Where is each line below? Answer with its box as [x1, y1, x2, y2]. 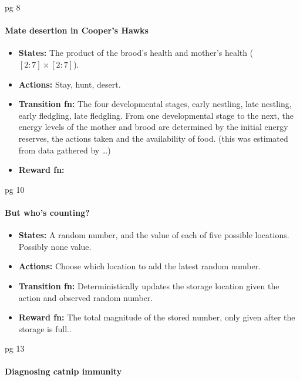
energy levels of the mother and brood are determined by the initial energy [18, 121, 288, 133]
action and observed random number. [18, 291, 153, 303]
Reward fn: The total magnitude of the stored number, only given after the [18, 311, 295, 323]
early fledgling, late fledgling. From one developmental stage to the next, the [18, 109, 294, 121]
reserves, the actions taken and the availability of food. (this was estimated [18, 132, 288, 144]
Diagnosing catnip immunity [5, 365, 122, 377]
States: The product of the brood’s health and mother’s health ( [18, 46, 254, 59]
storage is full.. [18, 322, 72, 335]
